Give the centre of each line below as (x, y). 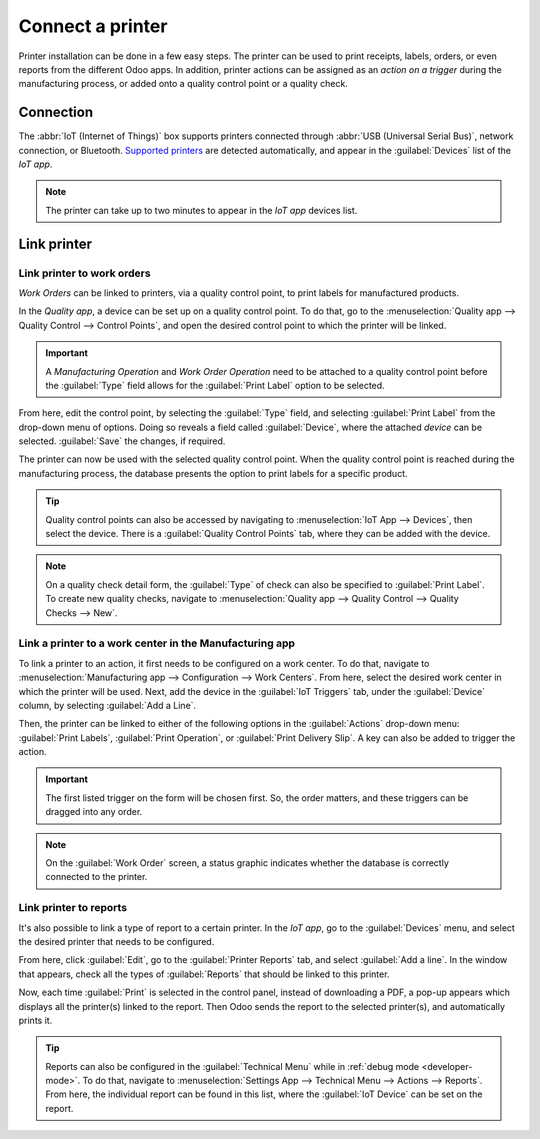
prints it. (35, 1020)
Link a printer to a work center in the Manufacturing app (156, 643)
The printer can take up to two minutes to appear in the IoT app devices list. (201, 210)
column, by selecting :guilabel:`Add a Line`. (107, 705)
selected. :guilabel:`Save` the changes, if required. (122, 441)
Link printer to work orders (84, 273)
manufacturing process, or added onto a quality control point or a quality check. (183, 84)
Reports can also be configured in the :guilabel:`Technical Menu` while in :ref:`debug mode (232, 1066)
